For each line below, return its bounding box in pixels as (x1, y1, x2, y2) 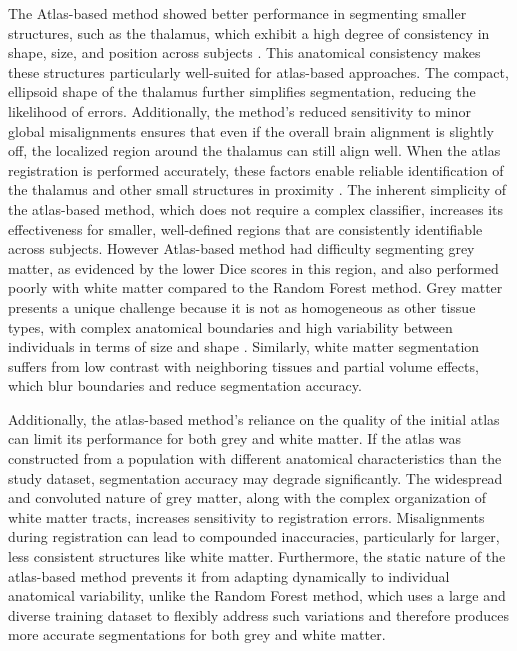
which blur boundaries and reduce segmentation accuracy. (8, 375, 362, 396)
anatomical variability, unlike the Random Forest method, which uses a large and (8, 585, 506, 606)
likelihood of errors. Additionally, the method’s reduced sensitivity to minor (8, 100, 471, 121)
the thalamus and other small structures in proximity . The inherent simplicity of (8, 179, 506, 200)
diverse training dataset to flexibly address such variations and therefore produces (8, 604, 509, 625)
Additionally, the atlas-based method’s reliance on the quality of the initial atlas (8, 408, 500, 429)
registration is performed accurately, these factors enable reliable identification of (8, 159, 504, 180)
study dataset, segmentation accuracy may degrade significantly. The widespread (8, 467, 503, 488)
